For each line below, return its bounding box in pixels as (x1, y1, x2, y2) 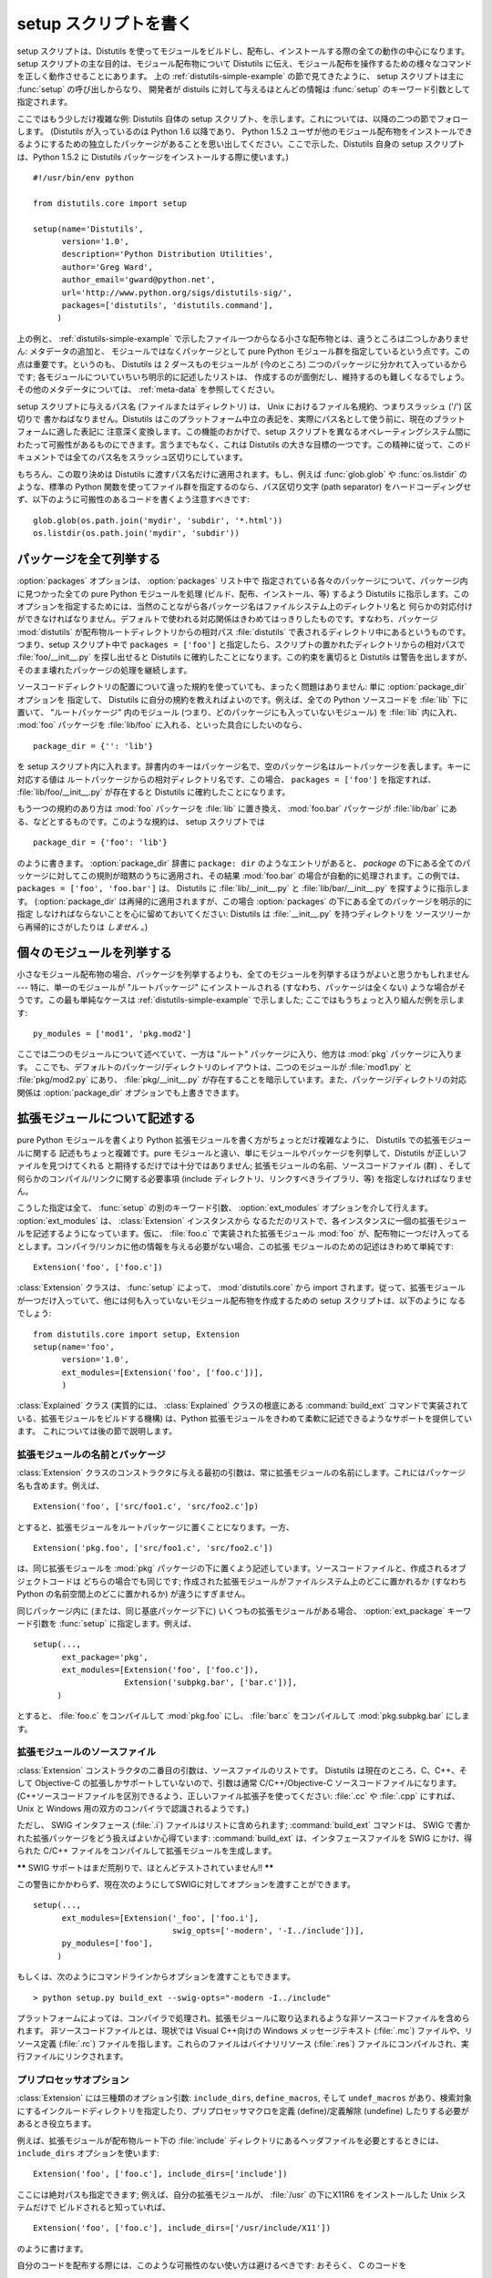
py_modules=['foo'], (61, 1938, 154, 1949)
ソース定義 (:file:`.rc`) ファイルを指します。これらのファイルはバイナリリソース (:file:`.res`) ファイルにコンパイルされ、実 (16, 2037, 469, 2049)
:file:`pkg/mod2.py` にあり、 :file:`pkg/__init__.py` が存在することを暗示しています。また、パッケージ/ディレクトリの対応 (16, 1074, 466, 1085)
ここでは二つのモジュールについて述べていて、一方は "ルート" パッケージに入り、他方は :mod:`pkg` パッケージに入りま (16, 1049, 463, 1060)
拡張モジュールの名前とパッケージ (16, 1449, 166, 1462)
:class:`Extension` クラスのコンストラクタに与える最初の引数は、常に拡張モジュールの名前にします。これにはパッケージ (16, 1467, 466, 1478)
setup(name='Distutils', (33, 223, 144, 234)
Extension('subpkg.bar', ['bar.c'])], (124, 1678, 298, 1688)
